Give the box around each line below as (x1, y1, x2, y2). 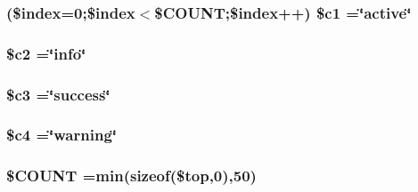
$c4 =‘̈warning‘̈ (6, 124, 118, 146)
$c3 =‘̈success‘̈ (6, 83, 111, 105)
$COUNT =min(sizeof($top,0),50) (6, 164, 257, 187)
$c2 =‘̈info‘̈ (6, 42, 86, 64)
